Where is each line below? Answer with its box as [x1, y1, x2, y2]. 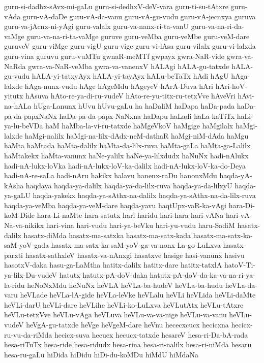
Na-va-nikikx [4, 220, 44, 230]
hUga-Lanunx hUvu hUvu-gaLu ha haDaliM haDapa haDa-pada [34, 100, 235, 111]
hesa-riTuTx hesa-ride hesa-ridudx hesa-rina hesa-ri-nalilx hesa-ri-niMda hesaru [4, 339, 252, 350]
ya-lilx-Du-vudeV [4, 270, 57, 280]
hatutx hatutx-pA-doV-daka [59, 270, 148, 280]
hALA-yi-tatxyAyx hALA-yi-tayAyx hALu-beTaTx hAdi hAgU [32, 71, 229, 81]
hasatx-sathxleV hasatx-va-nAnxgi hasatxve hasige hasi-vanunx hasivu [25, 249, 245, 260]
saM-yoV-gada [4, 240, 49, 250]
